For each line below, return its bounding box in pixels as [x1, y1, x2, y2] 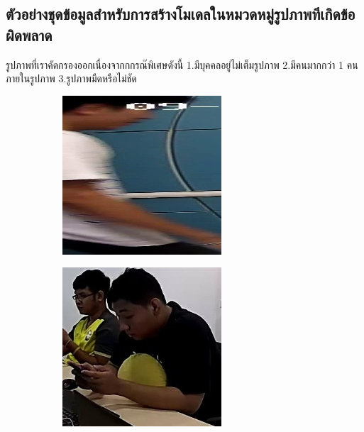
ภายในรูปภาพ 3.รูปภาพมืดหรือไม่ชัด [6, 71, 137, 86]
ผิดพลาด [6, 23, 53, 45]
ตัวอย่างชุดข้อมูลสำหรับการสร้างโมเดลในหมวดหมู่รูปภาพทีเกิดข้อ [6, 3, 355, 25]
